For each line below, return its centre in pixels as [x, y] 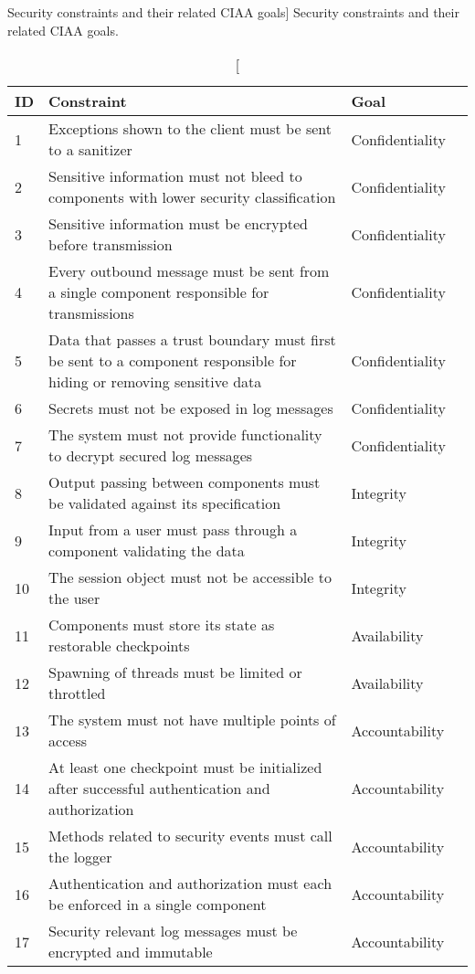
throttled [77, 693]
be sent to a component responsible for [173, 361]
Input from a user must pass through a [173, 530]
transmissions [91, 313]
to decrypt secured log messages [151, 456]
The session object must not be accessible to [190, 577]
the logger [80, 857]
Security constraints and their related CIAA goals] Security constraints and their [233, 12]
